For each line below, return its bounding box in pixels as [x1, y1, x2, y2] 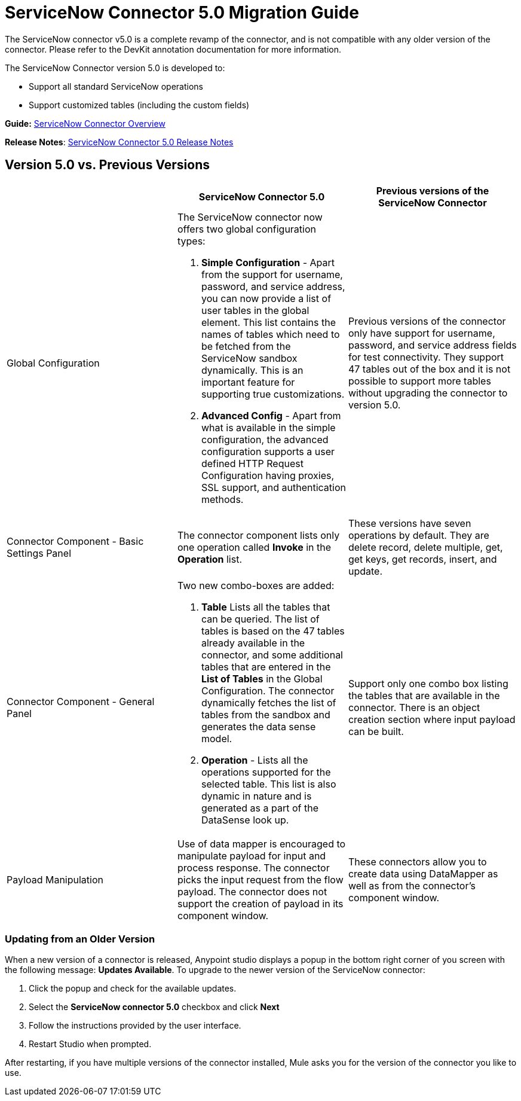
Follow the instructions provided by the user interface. [29, 1020, 241, 1031]
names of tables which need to [201, 328, 340, 340]
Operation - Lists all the [201, 754, 308, 766]
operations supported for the [201, 765, 331, 778]
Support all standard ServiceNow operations [29, 81, 203, 92]
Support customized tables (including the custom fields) [29, 99, 250, 110]
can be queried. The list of [201, 612, 320, 625]
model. [201, 732, 232, 745]
